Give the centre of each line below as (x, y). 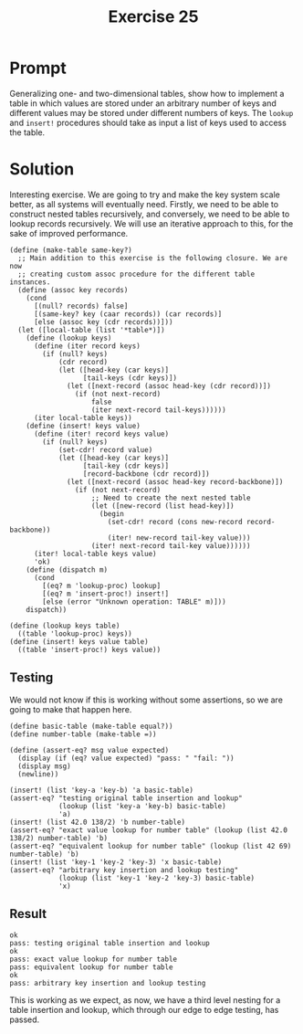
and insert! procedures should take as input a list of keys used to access (148, 122)
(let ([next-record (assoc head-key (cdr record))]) (169, 385)
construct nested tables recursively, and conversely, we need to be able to (150, 214)
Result (28, 914)
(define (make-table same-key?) (71, 250)
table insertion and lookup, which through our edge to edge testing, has (144, 1009)
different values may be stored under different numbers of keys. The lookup (151, 112)
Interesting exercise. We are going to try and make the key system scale (145, 195)
